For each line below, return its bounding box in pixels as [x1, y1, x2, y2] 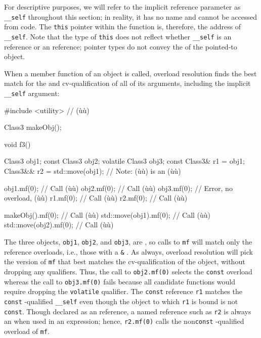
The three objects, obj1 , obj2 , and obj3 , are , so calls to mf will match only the [4, 236, 252, 247]
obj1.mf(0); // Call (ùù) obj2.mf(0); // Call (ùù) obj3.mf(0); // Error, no [4, 182, 233, 193]
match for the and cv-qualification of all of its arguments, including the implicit [4, 78, 251, 88]
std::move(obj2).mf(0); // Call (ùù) [4, 219, 114, 230]
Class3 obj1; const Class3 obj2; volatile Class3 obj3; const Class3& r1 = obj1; [4, 156, 245, 166]
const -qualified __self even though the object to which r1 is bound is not [4, 296, 238, 306]
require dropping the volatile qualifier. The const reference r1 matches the [4, 286, 242, 297]
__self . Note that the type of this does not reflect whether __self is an [4, 31, 232, 41]
